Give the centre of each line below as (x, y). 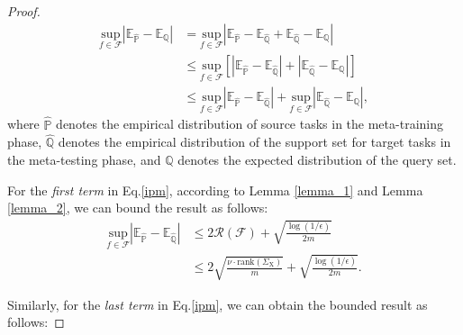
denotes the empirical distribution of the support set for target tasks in (254, 142)
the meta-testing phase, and (84, 159)
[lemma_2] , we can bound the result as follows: (138, 208)
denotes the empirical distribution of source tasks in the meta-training (250, 124)
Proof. (24, 11)
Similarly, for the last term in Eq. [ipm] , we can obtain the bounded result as (218, 304)
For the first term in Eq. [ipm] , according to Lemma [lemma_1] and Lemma (215, 190)
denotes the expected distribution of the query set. (317, 159)
